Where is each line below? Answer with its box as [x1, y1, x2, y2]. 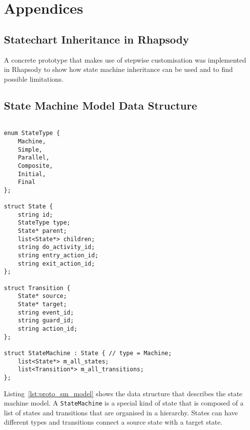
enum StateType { [4, 130, 60, 137]
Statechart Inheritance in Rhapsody [4, 31, 189, 46]
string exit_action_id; [18, 260, 95, 267]
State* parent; [18, 227, 67, 235]
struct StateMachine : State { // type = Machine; [4, 349, 172, 357]
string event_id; [18, 309, 74, 316]
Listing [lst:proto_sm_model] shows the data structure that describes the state [4, 388, 243, 398]
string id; [18, 211, 53, 218]
